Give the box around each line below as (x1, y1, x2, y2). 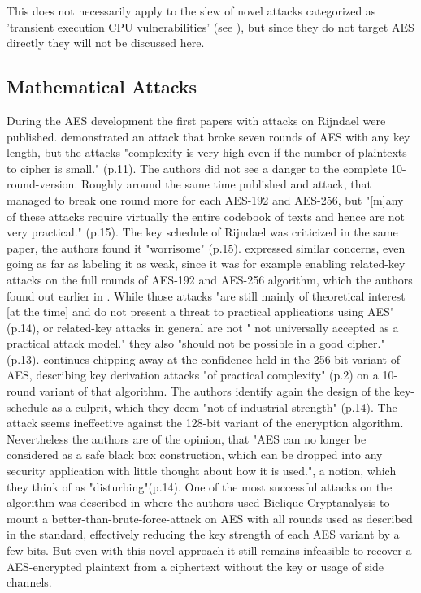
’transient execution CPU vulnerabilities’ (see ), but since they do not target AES (7, 18, 414, 35)
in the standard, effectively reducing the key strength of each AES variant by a (7, 526, 400, 543)
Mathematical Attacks (7, 74, 197, 99)
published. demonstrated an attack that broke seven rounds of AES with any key (7, 128, 410, 145)
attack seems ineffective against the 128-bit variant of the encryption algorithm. (7, 414, 404, 431)
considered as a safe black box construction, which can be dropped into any (7, 446, 383, 463)
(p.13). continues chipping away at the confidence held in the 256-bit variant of (7, 350, 400, 367)
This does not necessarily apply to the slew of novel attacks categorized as (7, 2, 376, 19)
